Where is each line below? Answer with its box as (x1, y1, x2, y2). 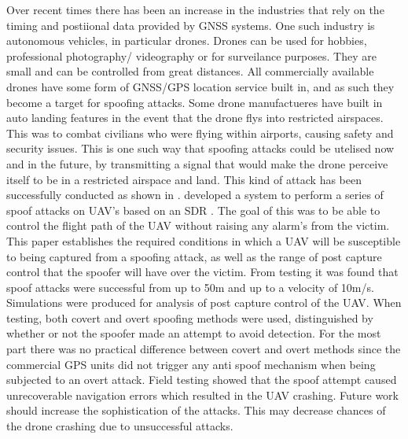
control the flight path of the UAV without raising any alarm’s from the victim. (6, 217, 390, 234)
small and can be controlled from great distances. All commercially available (6, 63, 374, 79)
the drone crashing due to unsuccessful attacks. (6, 418, 233, 434)
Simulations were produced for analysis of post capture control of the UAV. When (6, 294, 402, 311)
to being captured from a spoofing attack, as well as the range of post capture (6, 248, 382, 264)
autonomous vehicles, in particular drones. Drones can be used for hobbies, (6, 32, 367, 49)
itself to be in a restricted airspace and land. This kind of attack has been (6, 171, 362, 187)
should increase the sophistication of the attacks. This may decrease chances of (6, 402, 386, 419)
